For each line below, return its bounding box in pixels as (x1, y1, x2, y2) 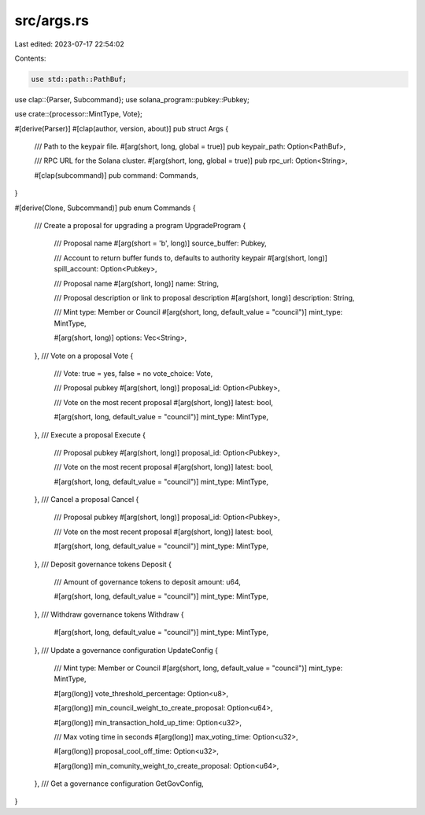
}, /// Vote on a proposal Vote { (34, 351, 134, 360)
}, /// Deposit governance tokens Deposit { (34, 559, 172, 569)
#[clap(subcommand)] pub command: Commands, (34, 170, 198, 180)
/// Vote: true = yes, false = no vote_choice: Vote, (54, 368, 213, 378)
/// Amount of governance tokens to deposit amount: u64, (54, 577, 242, 587)
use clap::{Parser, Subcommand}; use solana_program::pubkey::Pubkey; (14, 94, 249, 104)
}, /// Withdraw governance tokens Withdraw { (34, 610, 184, 619)
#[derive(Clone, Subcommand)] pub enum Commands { (14, 203, 196, 212)
